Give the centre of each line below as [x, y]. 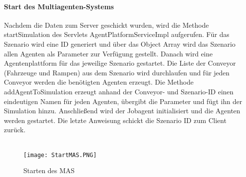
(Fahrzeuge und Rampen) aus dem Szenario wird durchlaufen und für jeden [117, 72]
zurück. [15, 130]
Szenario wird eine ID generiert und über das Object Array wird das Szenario [120, 44]
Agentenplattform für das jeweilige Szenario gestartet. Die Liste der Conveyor [120, 63]
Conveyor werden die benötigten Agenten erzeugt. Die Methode [99, 82]
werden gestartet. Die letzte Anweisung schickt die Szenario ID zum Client [115, 120]
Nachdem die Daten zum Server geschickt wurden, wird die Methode [106, 25]
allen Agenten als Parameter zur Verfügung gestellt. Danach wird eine [108, 53]
